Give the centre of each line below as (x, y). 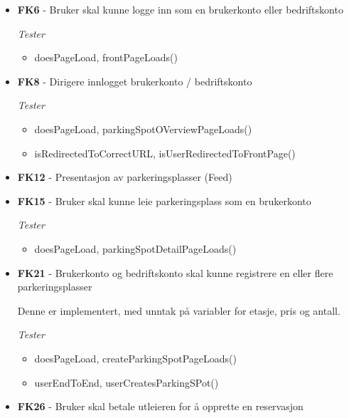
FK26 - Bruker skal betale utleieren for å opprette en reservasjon (160, 406)
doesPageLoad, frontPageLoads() (106, 57)
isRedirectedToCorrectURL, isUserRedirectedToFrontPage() (165, 153)
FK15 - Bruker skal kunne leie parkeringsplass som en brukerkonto (164, 200)
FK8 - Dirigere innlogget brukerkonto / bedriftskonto (135, 81)
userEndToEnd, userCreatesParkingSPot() (127, 382)
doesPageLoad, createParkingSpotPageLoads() (135, 358)
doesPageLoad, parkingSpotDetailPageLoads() (135, 248)
